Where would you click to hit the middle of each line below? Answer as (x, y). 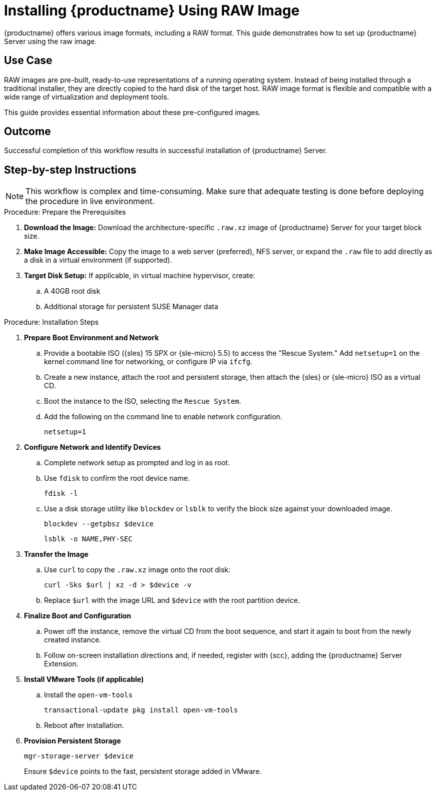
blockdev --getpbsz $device (99, 524)
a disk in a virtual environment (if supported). (98, 260)
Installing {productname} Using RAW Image (152, 11)
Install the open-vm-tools (88, 695)
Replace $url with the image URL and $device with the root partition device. (172, 600)
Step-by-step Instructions (70, 170)
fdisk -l (61, 494)
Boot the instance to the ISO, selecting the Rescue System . (143, 401)
